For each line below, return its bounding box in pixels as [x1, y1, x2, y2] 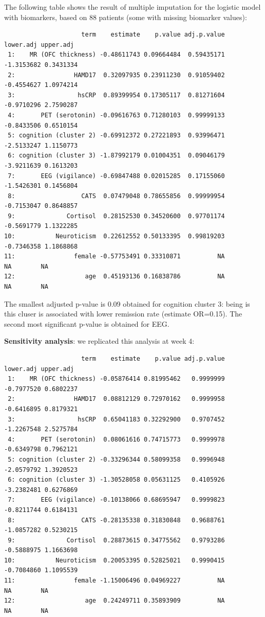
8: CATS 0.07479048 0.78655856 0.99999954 [8, 192, 225, 200]
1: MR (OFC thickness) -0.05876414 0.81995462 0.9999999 [8, 375, 225, 383]
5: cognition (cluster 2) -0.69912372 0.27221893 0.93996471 [8, 132, 225, 139]
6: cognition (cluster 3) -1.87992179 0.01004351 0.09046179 [8, 152, 225, 160]
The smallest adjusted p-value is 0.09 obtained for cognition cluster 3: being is [4, 298, 250, 309]
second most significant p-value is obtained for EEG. [4, 318, 169, 329]
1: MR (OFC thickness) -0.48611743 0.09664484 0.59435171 [8, 51, 225, 59]
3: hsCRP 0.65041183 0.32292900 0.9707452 [8, 415, 225, 423]
